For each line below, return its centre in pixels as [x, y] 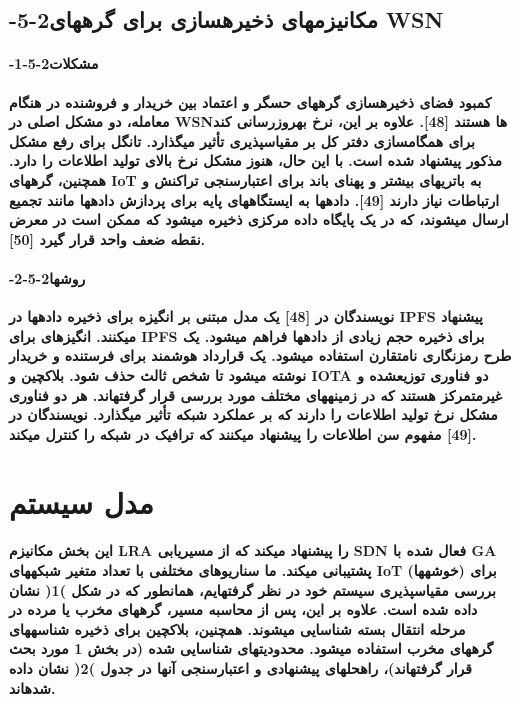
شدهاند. [32, 687]
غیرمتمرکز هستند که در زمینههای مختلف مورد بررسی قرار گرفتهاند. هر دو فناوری [256, 394]
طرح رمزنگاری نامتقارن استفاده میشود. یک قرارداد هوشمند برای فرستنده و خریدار [260, 355]
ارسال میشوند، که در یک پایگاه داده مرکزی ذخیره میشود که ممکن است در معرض [259, 219]
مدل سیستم [81, 502]
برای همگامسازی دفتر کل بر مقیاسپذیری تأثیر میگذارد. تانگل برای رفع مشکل [242, 140]
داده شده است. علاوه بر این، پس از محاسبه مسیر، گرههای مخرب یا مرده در [243, 609]
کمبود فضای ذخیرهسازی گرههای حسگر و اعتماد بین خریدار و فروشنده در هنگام [250, 101]
